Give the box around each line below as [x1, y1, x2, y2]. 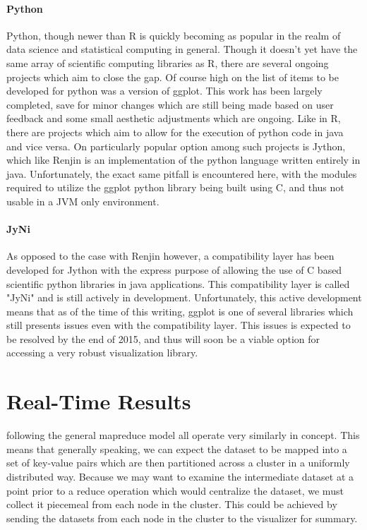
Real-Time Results [6, 387, 191, 416]
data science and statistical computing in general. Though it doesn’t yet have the [6, 42, 358, 56]
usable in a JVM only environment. [6, 193, 160, 208]
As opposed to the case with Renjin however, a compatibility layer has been [6, 248, 335, 263]
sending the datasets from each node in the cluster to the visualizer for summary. [6, 510, 358, 525]
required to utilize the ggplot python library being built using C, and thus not [6, 180, 344, 195]
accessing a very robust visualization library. [6, 345, 198, 360]
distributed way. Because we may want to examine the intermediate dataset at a [6, 469, 354, 483]
